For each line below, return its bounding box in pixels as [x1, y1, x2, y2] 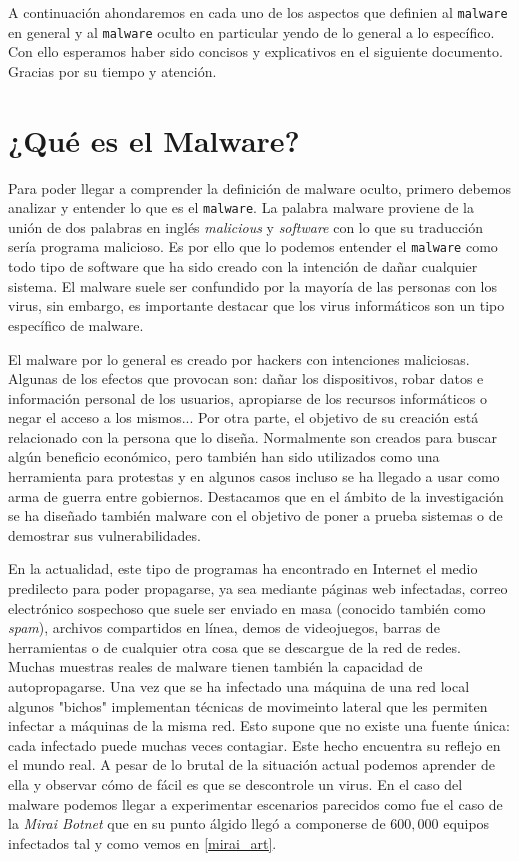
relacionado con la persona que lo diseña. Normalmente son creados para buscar [8, 426, 498, 447]
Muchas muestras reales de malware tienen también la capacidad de [8, 656, 423, 677]
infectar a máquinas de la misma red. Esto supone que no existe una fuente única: [8, 715, 510, 736]
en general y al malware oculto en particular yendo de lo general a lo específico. [8, 21, 495, 42]
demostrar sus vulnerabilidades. [8, 524, 201, 545]
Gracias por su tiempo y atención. [8, 60, 217, 81]
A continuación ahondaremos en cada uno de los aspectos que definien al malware [8, 2, 508, 22]
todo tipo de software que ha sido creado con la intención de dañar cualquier [8, 256, 478, 277]
